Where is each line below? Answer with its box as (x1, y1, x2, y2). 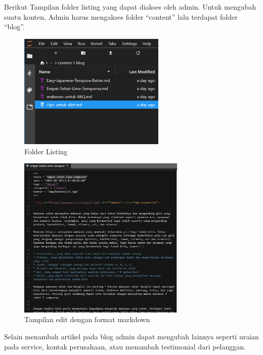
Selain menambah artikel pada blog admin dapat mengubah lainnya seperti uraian (4, 331, 259, 342)
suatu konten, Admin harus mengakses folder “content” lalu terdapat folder (4, 11, 238, 22)
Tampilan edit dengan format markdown (24, 314, 150, 325)
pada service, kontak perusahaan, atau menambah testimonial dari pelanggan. (4, 341, 246, 351)
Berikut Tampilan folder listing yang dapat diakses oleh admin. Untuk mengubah (4, 2, 256, 12)
